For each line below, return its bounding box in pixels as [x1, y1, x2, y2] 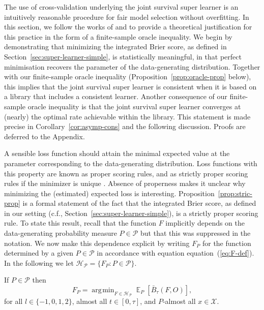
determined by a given [4, 247, 74, 258]
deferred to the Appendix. [4, 131, 85, 141]
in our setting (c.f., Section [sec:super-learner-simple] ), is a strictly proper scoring [4, 207, 258, 218]
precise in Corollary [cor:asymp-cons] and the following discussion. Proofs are [4, 121, 246, 132]
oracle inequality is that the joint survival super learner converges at [27, 101, 241, 111]
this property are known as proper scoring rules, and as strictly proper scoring [4, 168, 248, 178]
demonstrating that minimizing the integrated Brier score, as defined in [4, 41, 227, 52]
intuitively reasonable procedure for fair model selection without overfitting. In [4, 11, 249, 22]
